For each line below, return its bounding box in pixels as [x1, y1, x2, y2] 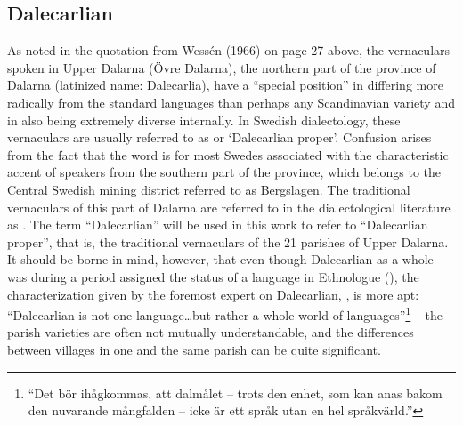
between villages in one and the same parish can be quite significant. [7, 340, 381, 358]
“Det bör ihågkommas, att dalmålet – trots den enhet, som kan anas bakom [28, 383, 443, 402]
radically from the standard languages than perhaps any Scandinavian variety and [7, 92, 455, 111]
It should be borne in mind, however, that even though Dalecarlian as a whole [7, 250, 434, 269]
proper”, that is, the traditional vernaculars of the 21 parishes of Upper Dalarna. [7, 232, 449, 251]
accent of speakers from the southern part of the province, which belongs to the [7, 163, 441, 181]
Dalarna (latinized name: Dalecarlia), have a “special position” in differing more [7, 76, 443, 94]
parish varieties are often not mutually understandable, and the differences [7, 323, 414, 341]
